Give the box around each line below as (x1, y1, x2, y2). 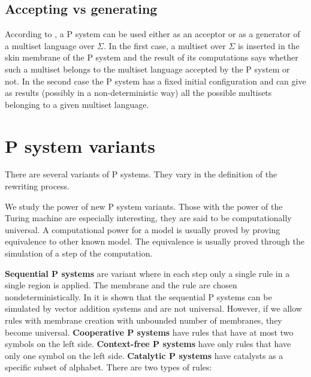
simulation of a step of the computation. (5, 247, 153, 260)
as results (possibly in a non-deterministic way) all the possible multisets (5, 86, 272, 99)
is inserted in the (237, 39, 300, 52)
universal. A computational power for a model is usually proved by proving (5, 223, 280, 236)
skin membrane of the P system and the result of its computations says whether (5, 51, 298, 64)
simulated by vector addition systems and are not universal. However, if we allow (5, 302, 302, 315)
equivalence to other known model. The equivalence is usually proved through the (5, 235, 304, 248)
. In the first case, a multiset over (104, 39, 226, 52)
